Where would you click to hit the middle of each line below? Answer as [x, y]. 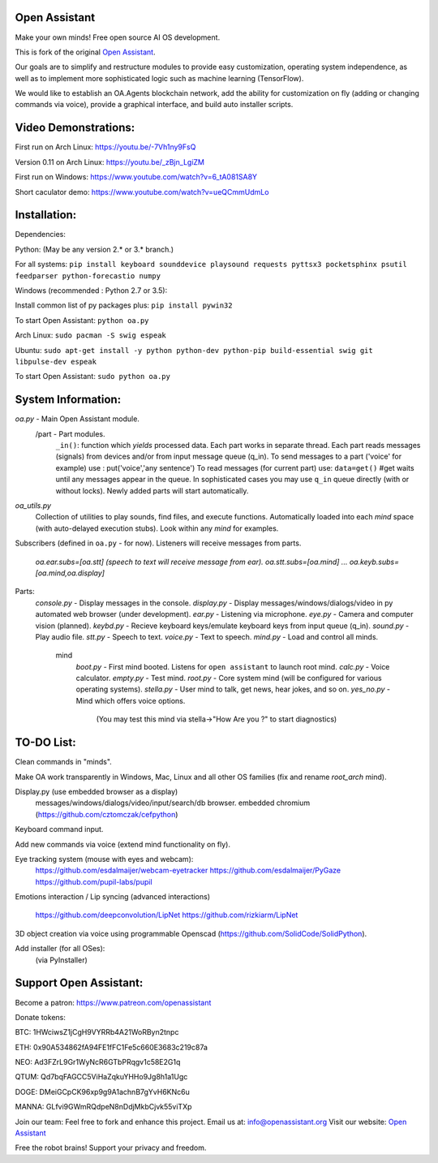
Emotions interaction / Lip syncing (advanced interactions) [113, 897]
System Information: [68, 400]
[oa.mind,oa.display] [70, 573]
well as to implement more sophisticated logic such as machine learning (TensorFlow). [159, 78]
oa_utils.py [33, 506]
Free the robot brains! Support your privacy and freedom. [111, 1148]
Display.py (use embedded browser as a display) [97, 791]
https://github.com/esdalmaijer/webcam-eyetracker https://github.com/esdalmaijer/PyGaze [188, 870]
